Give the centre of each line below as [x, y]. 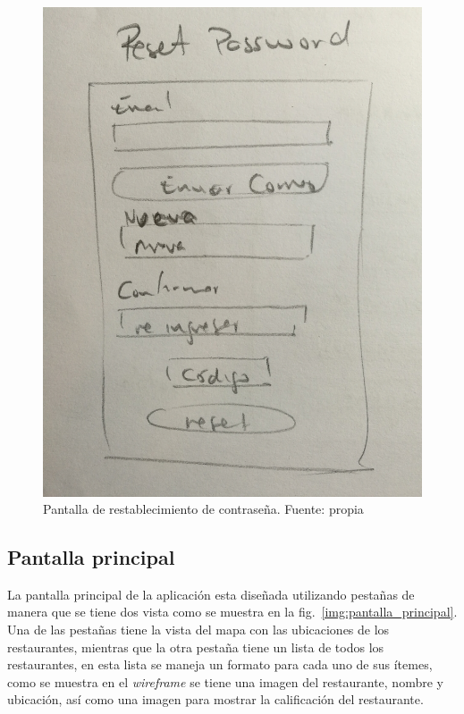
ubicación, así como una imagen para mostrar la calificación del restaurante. [215, 699]
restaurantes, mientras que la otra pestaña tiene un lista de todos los [196, 647]
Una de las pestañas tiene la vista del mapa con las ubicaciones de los [198, 630]
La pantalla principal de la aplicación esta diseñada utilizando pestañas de [211, 594]
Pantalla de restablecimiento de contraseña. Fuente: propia [203, 509]
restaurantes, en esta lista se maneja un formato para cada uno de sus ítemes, [220, 664]
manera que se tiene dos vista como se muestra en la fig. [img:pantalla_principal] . [232, 612]
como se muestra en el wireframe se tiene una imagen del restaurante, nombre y [225, 681]
